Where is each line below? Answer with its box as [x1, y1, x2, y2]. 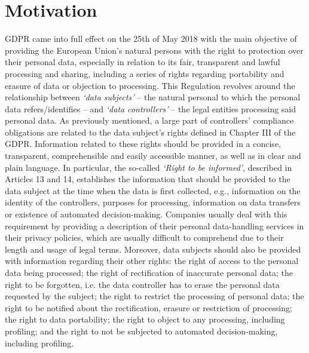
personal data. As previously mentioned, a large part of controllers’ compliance [5, 114, 294, 127]
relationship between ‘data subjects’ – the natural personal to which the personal [5, 91, 301, 103]
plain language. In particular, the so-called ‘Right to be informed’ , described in [5, 161, 292, 173]
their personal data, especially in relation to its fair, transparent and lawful [5, 56, 280, 68]
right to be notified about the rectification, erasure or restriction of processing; [5, 301, 292, 314]
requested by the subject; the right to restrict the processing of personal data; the [5, 290, 304, 302]
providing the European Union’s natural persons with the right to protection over [5, 44, 304, 56]
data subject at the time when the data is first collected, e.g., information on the [5, 184, 301, 197]
